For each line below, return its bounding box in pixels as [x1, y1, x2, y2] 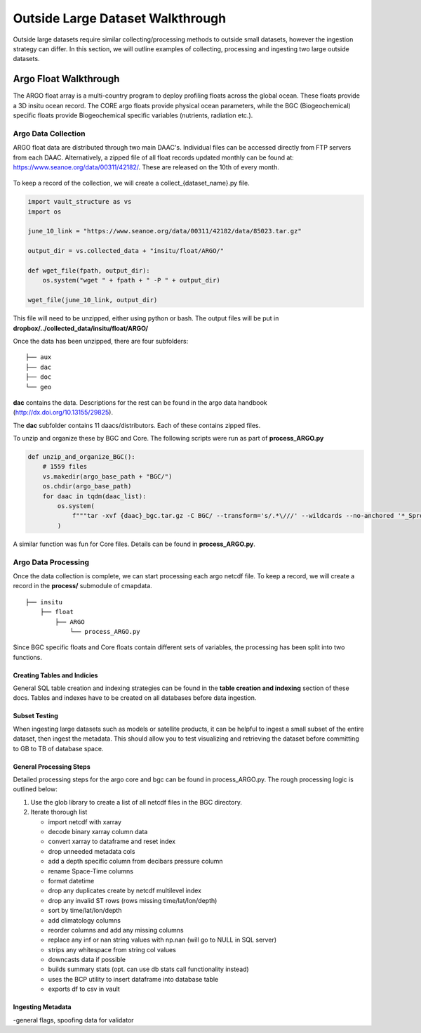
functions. [13, 653, 42, 661]
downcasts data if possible [48, 956, 126, 964]
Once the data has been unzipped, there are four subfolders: [13, 337, 189, 345]
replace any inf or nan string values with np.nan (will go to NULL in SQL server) [48, 935, 277, 944]
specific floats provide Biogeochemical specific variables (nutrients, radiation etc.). [13, 111, 253, 119]
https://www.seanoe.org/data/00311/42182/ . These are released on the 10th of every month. [13, 162, 280, 171]
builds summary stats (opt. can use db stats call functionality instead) [48, 965, 249, 973]
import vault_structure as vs [27, 197, 132, 206]
